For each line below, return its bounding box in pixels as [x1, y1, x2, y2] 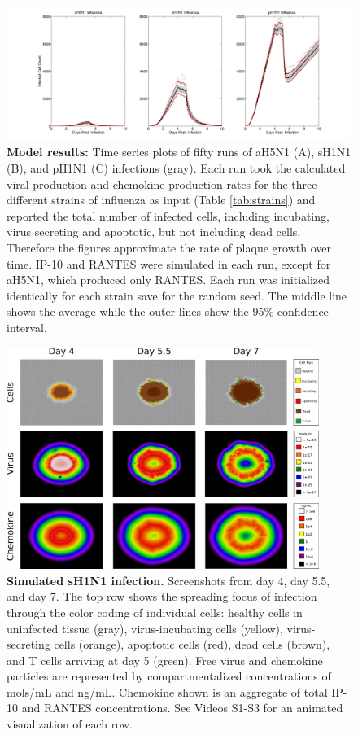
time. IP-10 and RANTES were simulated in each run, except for [7, 255, 331, 272]
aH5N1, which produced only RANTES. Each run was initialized [7, 271, 330, 288]
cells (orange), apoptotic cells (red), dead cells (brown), [54, 636, 330, 653]
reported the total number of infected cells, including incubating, [7, 207, 330, 224]
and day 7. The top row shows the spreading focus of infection [7, 588, 317, 605]
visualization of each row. [7, 715, 133, 733]
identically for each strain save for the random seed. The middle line [7, 287, 347, 304]
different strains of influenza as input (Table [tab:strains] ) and [7, 191, 316, 208]
